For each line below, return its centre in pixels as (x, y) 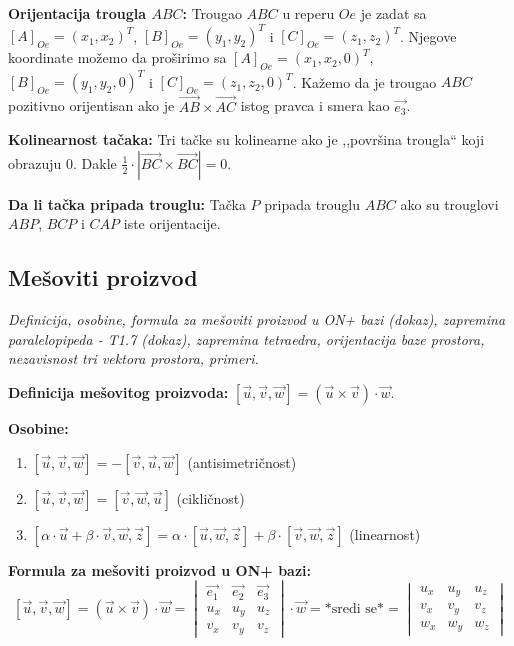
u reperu (308, 13)
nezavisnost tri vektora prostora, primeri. (133, 358)
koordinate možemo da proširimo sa (117, 57)
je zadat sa (393, 13)
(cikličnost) (210, 497)
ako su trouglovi (449, 203)
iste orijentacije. (172, 223)
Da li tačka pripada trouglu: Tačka (127, 203)
